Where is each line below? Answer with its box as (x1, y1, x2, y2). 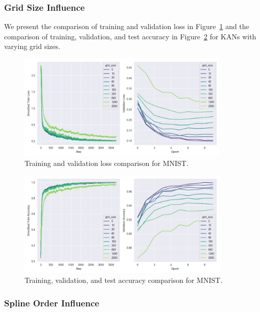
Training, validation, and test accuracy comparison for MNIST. (25, 275, 223, 285)
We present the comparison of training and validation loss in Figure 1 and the (4, 21, 249, 32)
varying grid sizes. (4, 41, 60, 52)
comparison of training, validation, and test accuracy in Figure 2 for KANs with (4, 31, 256, 41)
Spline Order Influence (4, 296, 100, 309)
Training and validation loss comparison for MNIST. (25, 158, 188, 169)
